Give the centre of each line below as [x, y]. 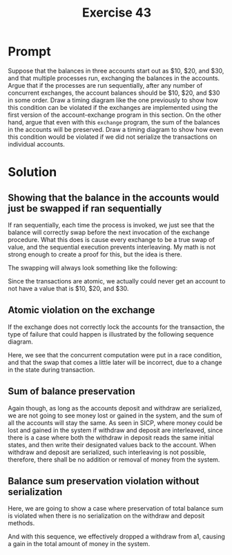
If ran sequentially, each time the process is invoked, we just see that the [111, 225]
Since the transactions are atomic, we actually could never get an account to [117, 281]
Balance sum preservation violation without [104, 481]
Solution [32, 172]
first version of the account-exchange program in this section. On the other [115, 115]
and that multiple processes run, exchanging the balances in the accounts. [114, 78]
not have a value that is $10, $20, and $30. [68, 288]
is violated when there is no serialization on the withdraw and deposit [106, 516]
